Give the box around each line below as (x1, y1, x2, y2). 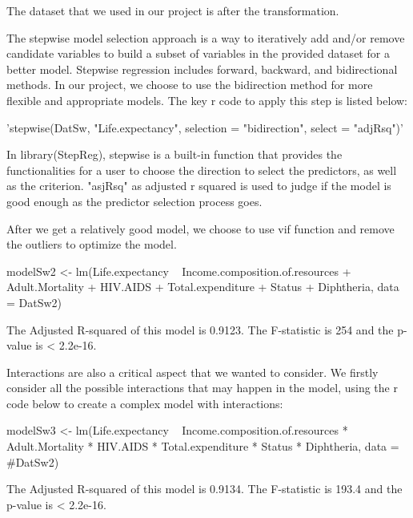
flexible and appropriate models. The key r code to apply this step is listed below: (6, 91, 408, 108)
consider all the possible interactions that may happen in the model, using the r (6, 379, 398, 396)
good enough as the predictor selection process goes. (6, 192, 263, 209)
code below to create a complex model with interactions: (6, 395, 283, 411)
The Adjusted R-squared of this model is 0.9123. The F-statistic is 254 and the (6, 321, 394, 338)
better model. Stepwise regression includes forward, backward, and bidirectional (6, 60, 398, 77)
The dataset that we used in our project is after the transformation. (6, 2, 339, 18)
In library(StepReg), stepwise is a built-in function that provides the (6, 146, 343, 163)
